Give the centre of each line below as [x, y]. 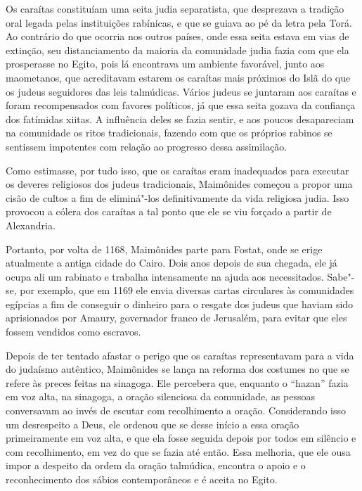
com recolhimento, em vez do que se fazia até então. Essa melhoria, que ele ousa [178, 451]
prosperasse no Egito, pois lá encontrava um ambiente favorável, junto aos [165, 64]
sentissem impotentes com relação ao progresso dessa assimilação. [147, 146]
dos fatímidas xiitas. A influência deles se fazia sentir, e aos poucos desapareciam [180, 119]
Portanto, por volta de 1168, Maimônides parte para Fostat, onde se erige [164, 249]
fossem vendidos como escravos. [73, 332]
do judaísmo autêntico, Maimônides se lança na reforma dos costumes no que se [177, 369]
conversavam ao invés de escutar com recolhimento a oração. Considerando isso [176, 410]
